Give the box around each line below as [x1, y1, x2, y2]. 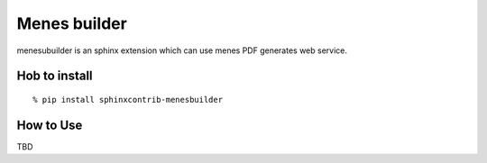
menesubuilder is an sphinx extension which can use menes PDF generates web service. [16, 45, 347, 56]
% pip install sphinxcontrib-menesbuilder [32, 95, 224, 104]
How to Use [16, 117, 83, 132]
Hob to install [16, 68, 94, 84]
